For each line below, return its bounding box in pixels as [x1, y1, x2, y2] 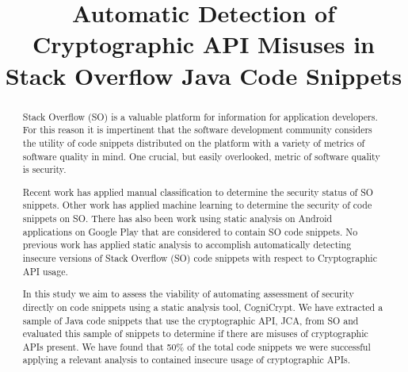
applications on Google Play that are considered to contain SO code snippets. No [22, 224, 358, 238]
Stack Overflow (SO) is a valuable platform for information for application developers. [22, 109, 378, 123]
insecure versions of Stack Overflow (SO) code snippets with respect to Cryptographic [22, 251, 377, 264]
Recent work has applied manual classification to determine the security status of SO [22, 185, 374, 198]
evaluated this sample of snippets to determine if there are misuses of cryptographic [22, 327, 368, 340]
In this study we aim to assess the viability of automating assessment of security [22, 287, 354, 301]
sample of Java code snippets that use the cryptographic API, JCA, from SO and [22, 313, 359, 327]
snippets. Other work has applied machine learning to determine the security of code [22, 198, 372, 212]
